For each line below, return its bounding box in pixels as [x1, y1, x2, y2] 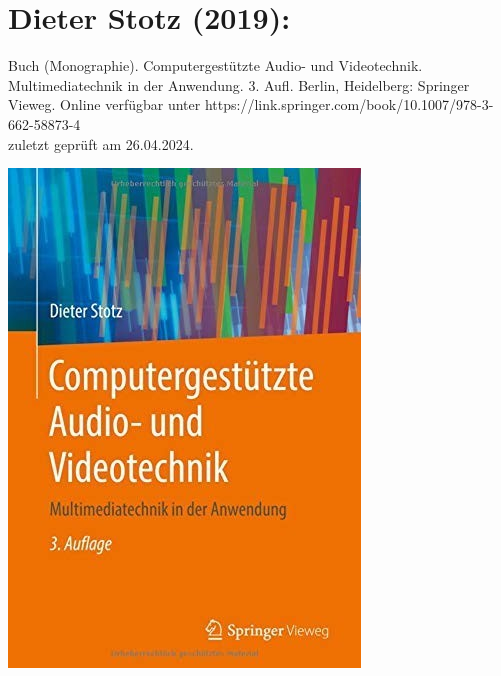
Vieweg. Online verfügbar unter [8, 94, 201, 115]
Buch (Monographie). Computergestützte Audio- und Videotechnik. [8, 55, 423, 76]
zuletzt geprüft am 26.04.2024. [8, 133, 194, 154]
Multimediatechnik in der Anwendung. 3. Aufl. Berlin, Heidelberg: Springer [8, 74, 470, 95]
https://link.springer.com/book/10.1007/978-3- [204, 94, 494, 115]
